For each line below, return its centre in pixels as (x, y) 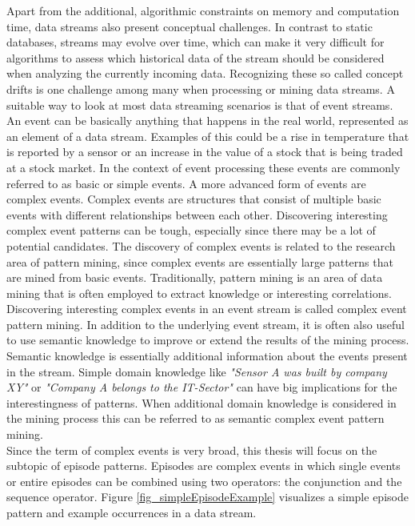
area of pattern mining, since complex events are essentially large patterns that (200, 261)
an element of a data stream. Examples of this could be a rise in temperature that (208, 136)
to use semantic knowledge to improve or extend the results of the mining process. (208, 340)
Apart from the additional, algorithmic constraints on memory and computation (203, 10)
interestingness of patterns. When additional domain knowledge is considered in (202, 402)
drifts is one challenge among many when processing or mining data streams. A (201, 88)
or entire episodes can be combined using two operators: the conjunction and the (204, 481)
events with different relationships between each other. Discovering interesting (197, 214)
